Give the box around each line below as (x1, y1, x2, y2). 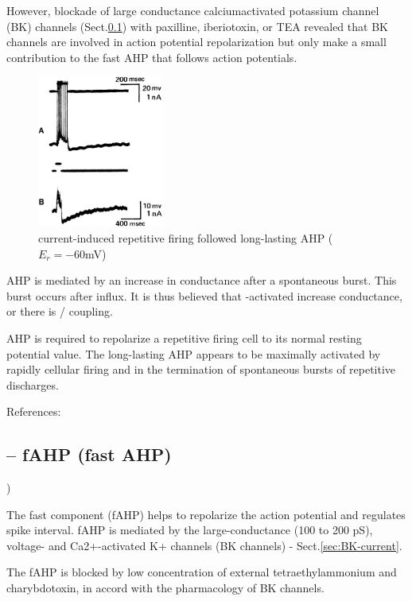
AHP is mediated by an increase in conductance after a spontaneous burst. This (6, 272, 397, 289)
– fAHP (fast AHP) (6, 442, 172, 467)
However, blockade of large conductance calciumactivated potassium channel (6, 2, 379, 18)
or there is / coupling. (6, 303, 113, 320)
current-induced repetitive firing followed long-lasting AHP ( (38, 229, 333, 246)
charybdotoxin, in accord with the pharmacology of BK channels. (6, 580, 325, 596)
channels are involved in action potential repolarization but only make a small (6, 33, 387, 50)
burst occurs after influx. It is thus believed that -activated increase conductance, (6, 287, 402, 304)
